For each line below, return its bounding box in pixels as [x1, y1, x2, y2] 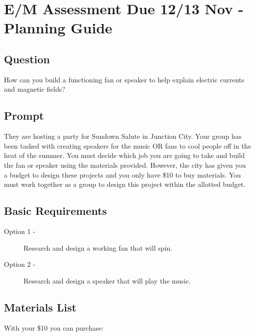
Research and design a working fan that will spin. [24, 242, 173, 253]
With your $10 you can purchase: [4, 322, 104, 333]
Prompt [4, 108, 44, 123]
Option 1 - [4, 226, 35, 236]
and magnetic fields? [4, 84, 65, 94]
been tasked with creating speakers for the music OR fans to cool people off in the [4, 140, 251, 151]
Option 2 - [4, 259, 35, 269]
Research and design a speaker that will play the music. [24, 275, 191, 285]
